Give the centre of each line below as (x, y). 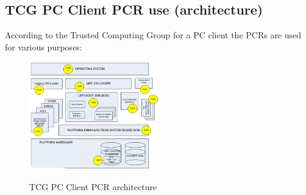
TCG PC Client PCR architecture (93, 186)
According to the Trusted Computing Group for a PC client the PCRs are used (153, 35)
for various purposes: (44, 46)
